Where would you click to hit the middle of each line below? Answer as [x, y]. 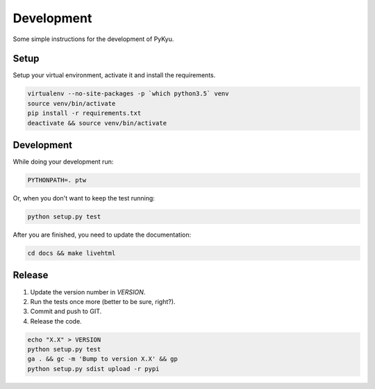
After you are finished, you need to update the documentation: [102, 235]
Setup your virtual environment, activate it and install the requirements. [114, 75]
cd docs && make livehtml [72, 253]
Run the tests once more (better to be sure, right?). [103, 301]
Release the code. [56, 321]
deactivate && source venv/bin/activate [97, 123]
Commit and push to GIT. [66, 311]
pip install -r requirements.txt [84, 113]
